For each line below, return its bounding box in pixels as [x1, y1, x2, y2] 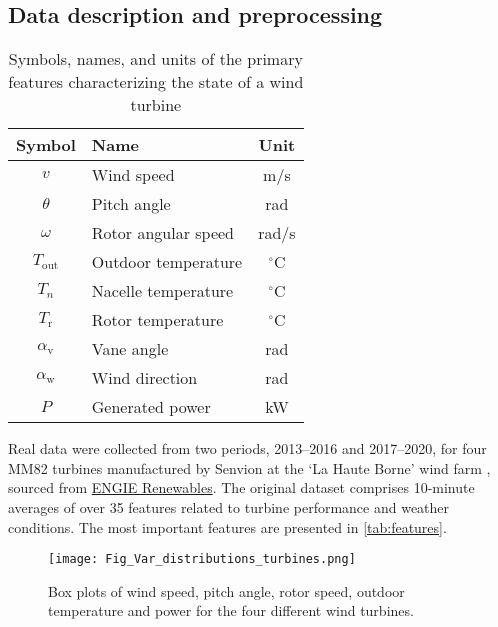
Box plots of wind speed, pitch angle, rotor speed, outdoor [48, 580, 405, 601]
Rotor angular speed [91, 221, 234, 245]
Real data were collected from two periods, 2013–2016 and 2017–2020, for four [8, 438, 487, 459]
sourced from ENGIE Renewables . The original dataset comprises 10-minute [8, 477, 475, 498]
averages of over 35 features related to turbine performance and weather [8, 496, 450, 517]
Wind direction [91, 366, 198, 390]
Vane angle [91, 337, 169, 361]
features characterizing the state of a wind [8, 70, 304, 94]
